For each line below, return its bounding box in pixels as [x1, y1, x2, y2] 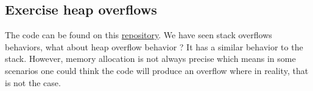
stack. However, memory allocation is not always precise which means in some [5, 52, 296, 65]
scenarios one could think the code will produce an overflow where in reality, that [5, 64, 309, 76]
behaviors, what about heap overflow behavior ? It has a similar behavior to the [5, 40, 303, 53]
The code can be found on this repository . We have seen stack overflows [5, 29, 272, 41]
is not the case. [5, 76, 61, 89]
